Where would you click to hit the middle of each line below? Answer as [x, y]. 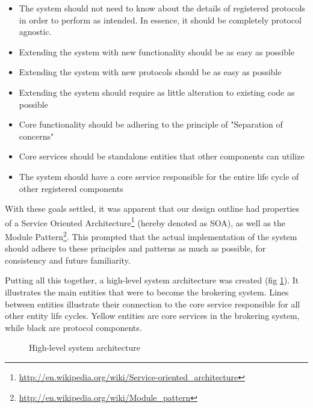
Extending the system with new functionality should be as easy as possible [157, 51]
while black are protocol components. [73, 327]
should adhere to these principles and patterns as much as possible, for [135, 248]
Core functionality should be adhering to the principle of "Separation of [151, 124]
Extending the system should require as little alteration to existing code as [157, 92]
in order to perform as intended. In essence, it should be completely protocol [160, 20]
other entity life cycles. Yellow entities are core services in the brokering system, [152, 316]
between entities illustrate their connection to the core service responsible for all [153, 304]
